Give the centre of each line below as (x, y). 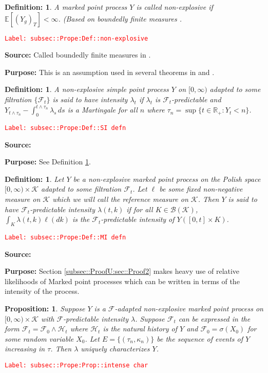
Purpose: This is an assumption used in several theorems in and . (110, 72)
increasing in (25, 349)
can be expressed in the (214, 318)
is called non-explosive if (175, 7)
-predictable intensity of (138, 219)
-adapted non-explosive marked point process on (189, 308)
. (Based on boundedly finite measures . (120, 18)
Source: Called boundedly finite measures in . (78, 55)
